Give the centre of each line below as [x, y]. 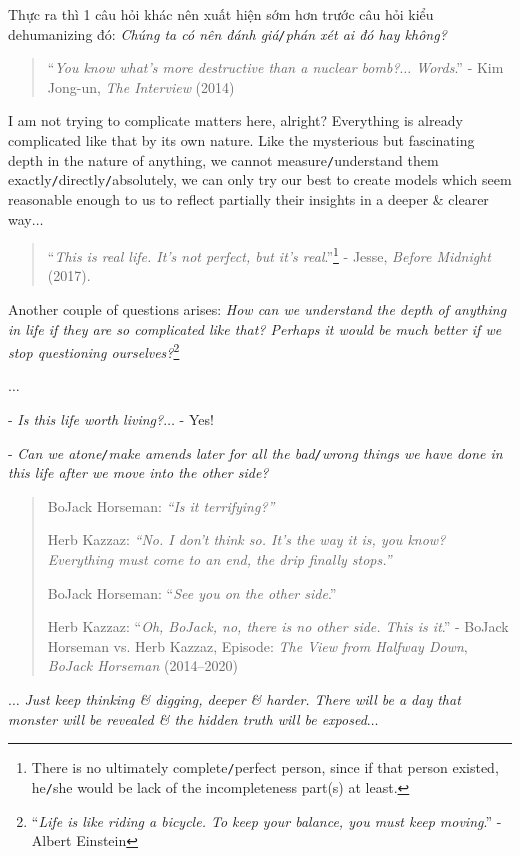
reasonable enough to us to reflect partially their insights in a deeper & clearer [248, 198]
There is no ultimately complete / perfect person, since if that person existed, [265, 767]
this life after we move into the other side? [138, 472]
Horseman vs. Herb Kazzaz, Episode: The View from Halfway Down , [257, 645]
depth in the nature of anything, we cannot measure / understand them [223, 159]
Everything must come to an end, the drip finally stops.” [219, 559]
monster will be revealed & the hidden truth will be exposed [187, 718]
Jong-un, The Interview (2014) [141, 86]
